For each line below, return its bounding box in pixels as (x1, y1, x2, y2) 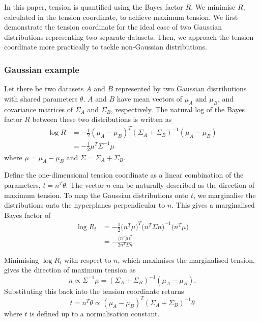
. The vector (66, 180, 104, 190)
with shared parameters (4, 93, 78, 104)
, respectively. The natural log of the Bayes (110, 104, 245, 114)
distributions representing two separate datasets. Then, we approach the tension (4, 31, 254, 42)
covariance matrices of (4, 104, 73, 114)
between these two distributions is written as (32, 114, 172, 125)
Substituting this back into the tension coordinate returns (4, 285, 184, 296)
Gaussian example (4, 63, 79, 76)
